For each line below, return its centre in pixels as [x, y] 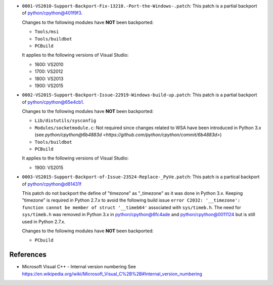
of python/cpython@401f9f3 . [52, 13]
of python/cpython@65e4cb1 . [53, 102]
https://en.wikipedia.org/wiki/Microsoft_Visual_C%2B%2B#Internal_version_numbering [112, 274]
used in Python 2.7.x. [44, 221]
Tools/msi [47, 32]
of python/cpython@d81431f [52, 184]
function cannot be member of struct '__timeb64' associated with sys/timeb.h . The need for [131, 207]
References [28, 255]
